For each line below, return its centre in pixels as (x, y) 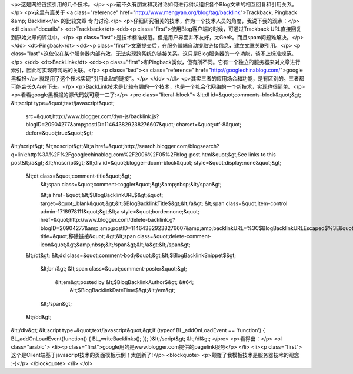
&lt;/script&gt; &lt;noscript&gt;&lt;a (52, 146)
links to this (262, 154)
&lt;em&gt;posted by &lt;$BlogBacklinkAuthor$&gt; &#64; (124, 282)
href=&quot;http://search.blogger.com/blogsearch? (157, 146)
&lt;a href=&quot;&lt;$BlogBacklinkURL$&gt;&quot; (102, 195)
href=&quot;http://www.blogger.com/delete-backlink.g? (108, 220)
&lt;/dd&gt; (39, 317)
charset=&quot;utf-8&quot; (209, 125)
